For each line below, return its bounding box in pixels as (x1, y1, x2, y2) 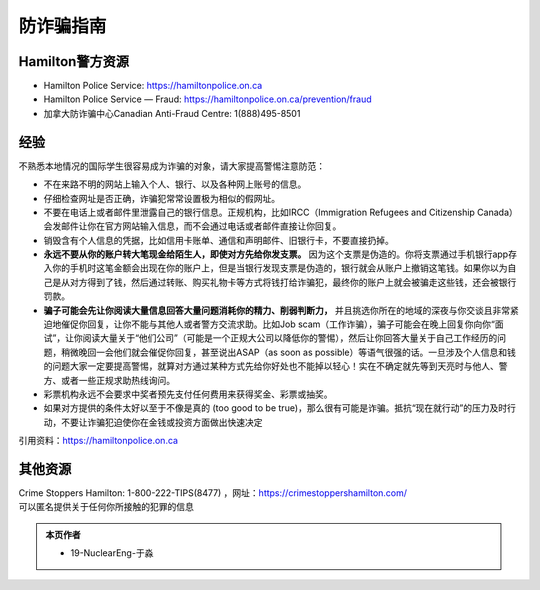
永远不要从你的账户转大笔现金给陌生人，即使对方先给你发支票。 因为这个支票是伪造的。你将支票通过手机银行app (43, 248, 509, 260)
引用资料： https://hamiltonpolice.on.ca (18, 435, 179, 447)
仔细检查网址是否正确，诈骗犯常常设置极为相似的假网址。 (43, 192, 280, 204)
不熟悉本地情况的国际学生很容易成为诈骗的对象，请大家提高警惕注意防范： (18, 160, 325, 172)
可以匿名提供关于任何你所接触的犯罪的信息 (18, 501, 194, 513)
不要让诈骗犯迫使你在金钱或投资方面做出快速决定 (60, 416, 263, 428)
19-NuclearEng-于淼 (70, 547, 154, 559)
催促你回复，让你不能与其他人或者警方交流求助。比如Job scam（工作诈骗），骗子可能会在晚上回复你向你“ (60, 318, 495, 330)
